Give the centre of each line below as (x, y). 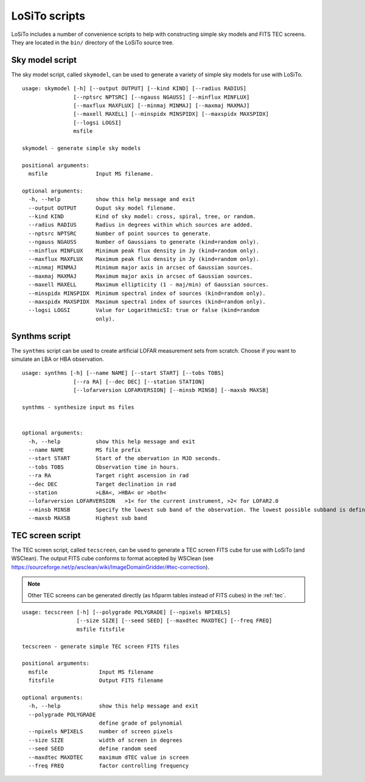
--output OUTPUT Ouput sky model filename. (102, 208)
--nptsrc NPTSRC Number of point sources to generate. (120, 233)
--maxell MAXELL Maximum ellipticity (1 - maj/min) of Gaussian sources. (149, 285)
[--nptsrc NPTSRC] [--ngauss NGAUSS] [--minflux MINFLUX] (162, 97)
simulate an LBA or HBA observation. (57, 359)
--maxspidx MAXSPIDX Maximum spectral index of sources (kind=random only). (147, 302)
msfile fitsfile (100, 629)
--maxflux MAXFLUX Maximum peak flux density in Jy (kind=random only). (144, 259)
